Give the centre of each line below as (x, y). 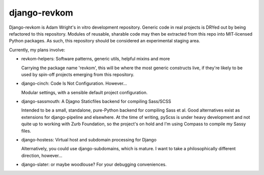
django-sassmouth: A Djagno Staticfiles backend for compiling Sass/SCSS (96, 101)
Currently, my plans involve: (37, 50)
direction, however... (42, 156)
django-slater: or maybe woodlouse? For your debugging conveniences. (94, 165)
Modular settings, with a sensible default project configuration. (84, 92)
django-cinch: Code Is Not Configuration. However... (74, 83)
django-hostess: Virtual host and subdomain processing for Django (89, 140)
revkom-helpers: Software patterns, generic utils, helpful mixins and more (96, 59)
